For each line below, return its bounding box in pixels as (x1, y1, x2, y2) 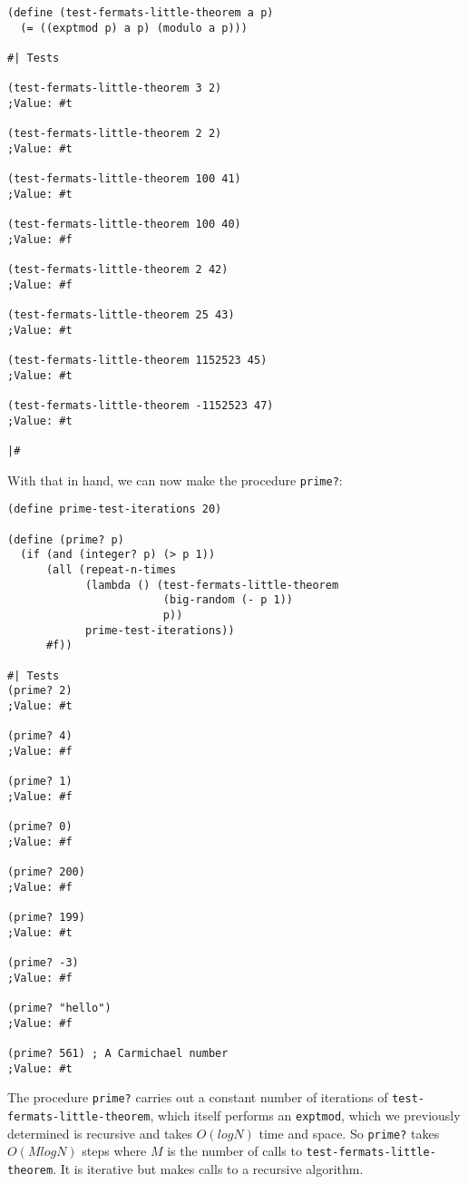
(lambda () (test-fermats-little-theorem (84, 578, 339, 592)
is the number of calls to (167, 1141, 302, 1160)
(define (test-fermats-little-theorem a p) (7, 6, 274, 19)
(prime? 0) (7, 820, 73, 834)
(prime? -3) (7, 956, 79, 970)
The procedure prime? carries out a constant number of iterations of (7, 1088, 388, 1107)
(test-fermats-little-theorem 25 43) (7, 308, 235, 322)
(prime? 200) (7, 866, 85, 879)
